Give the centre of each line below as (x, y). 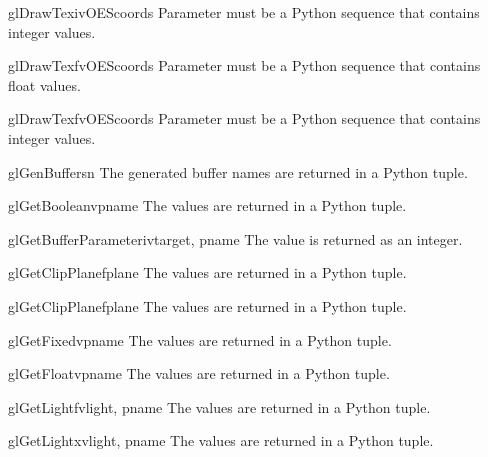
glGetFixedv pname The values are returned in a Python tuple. (200, 339)
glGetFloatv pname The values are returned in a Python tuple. (199, 373)
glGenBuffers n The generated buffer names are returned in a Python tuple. (238, 171)
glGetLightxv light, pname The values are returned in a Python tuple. (221, 440)
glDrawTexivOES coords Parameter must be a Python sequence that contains (244, 12)
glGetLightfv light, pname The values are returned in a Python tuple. (219, 406)
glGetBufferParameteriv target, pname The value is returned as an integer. (235, 238)
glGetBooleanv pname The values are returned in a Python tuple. (207, 205)
